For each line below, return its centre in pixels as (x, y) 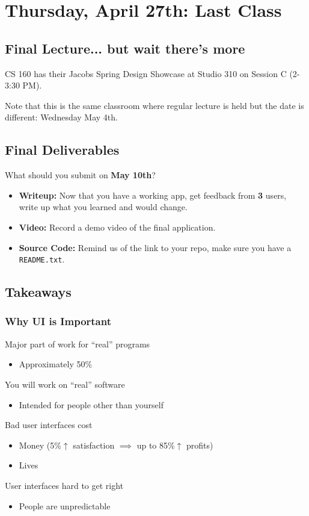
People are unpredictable (65, 505)
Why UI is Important (58, 321)
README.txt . (42, 259)
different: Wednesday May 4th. (61, 117)
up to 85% (156, 445)
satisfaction (94, 445)
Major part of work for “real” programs (78, 343)
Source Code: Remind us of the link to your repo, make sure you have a (155, 247)
